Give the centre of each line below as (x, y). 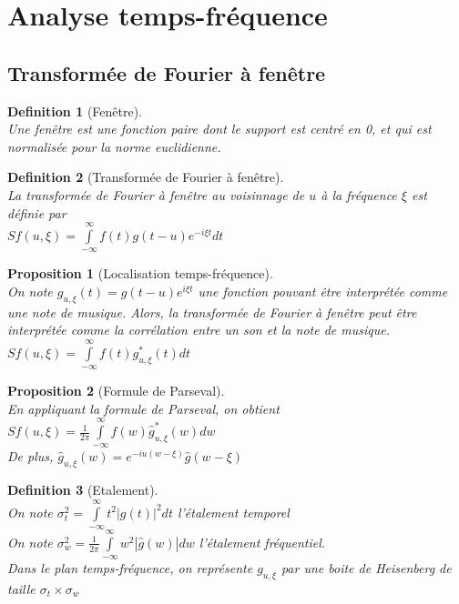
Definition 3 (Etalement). (83, 490)
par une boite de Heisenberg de (366, 568)
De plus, (31, 456)
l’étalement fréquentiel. (262, 542)
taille (21, 589)
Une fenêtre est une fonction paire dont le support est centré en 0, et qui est (219, 129)
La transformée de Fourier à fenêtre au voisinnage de (156, 194)
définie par (37, 212)
